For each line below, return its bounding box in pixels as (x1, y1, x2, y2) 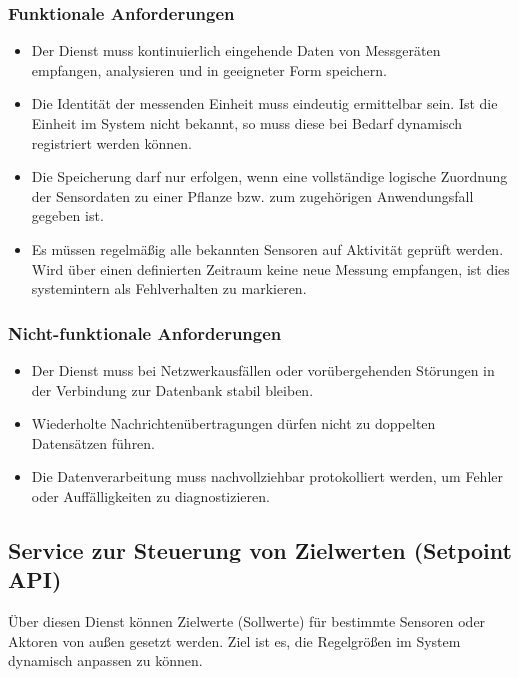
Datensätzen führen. (31, 432, 156, 453)
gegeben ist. (31, 205, 104, 226)
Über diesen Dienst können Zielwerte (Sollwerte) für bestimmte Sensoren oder (8, 611, 486, 632)
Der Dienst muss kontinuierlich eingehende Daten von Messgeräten (31, 40, 441, 61)
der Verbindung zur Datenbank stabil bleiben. (31, 379, 314, 400)
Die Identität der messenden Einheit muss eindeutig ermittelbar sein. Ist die (31, 93, 498, 114)
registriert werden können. (31, 132, 192, 153)
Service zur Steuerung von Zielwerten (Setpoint (8, 534, 512, 565)
